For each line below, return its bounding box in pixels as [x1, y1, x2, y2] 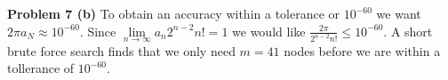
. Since [79, 21, 116, 40]
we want [376, 4, 421, 22]
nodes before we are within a [284, 41, 441, 60]
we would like [232, 21, 306, 40]
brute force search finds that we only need [7, 41, 236, 60]
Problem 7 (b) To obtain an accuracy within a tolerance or [7, 4, 340, 22]
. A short [383, 21, 433, 40]
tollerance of [7, 59, 75, 77]
